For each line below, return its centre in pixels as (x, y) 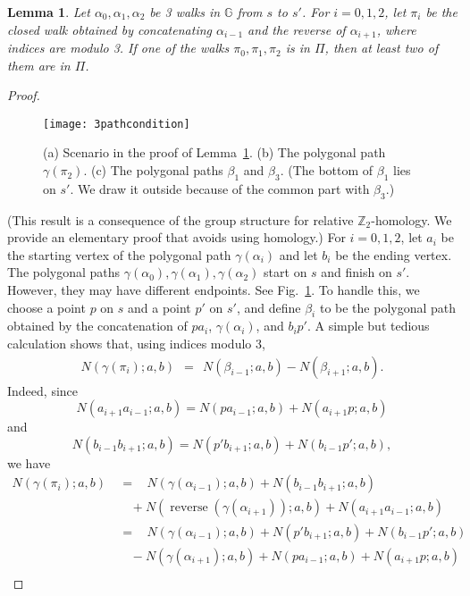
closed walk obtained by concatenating (109, 29)
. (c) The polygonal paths (153, 170)
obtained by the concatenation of (97, 326)
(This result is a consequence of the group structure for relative (180, 219)
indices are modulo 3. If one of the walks (118, 48)
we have (29, 462)
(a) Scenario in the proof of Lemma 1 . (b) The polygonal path (214, 152)
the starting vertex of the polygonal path (119, 254)
